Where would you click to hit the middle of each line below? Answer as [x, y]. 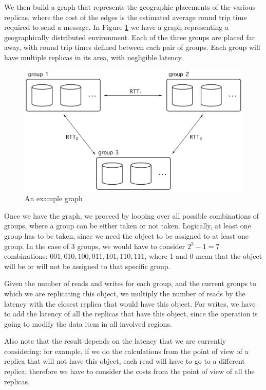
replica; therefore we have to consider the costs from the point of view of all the [129, 371]
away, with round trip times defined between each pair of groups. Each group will [132, 47]
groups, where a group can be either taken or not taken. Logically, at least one [128, 226]
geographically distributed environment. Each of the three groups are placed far [129, 37]
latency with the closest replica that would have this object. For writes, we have [130, 303]
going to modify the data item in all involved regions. [88, 323]
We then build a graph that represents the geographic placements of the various [130, 7]
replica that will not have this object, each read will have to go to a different [125, 361]
